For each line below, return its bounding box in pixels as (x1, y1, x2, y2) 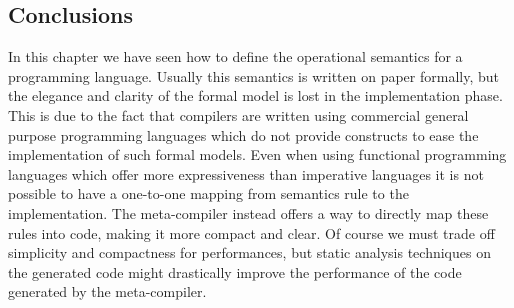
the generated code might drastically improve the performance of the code (8, 261, 462, 282)
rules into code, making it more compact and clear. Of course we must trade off (8, 222, 495, 243)
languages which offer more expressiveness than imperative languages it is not (8, 163, 484, 184)
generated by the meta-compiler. (8, 281, 207, 302)
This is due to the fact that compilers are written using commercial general (8, 104, 469, 125)
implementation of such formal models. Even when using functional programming (8, 144, 507, 165)
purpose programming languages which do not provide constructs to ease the (8, 124, 479, 145)
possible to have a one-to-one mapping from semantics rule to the (8, 183, 409, 204)
